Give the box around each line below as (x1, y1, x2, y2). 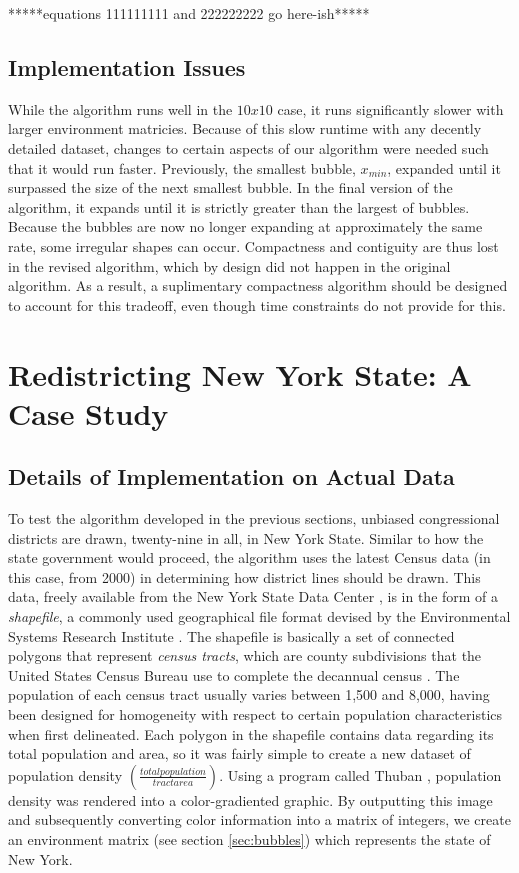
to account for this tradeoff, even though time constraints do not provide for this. (8, 294, 506, 315)
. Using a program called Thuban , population (219, 764, 502, 785)
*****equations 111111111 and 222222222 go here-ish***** (8, 3, 370, 23)
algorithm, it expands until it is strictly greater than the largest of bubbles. (8, 196, 470, 217)
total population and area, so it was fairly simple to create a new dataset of (8, 743, 471, 764)
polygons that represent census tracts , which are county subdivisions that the (8, 645, 482, 666)
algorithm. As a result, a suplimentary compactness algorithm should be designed (8, 275, 508, 296)
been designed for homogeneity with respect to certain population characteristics (8, 704, 503, 725)
